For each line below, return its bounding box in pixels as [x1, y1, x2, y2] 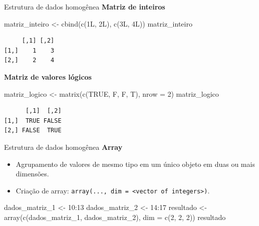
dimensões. [16, 168, 49, 179]
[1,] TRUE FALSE [4, 117, 62, 124]
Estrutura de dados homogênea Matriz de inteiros [4, 2, 165, 12]
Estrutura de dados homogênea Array [4, 141, 123, 152]
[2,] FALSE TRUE [4, 127, 62, 134]
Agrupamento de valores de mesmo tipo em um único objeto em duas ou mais [16, 158, 255, 169]
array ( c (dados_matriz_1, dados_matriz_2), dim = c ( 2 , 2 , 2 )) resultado [4, 211, 226, 222]
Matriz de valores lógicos [4, 71, 92, 82]
